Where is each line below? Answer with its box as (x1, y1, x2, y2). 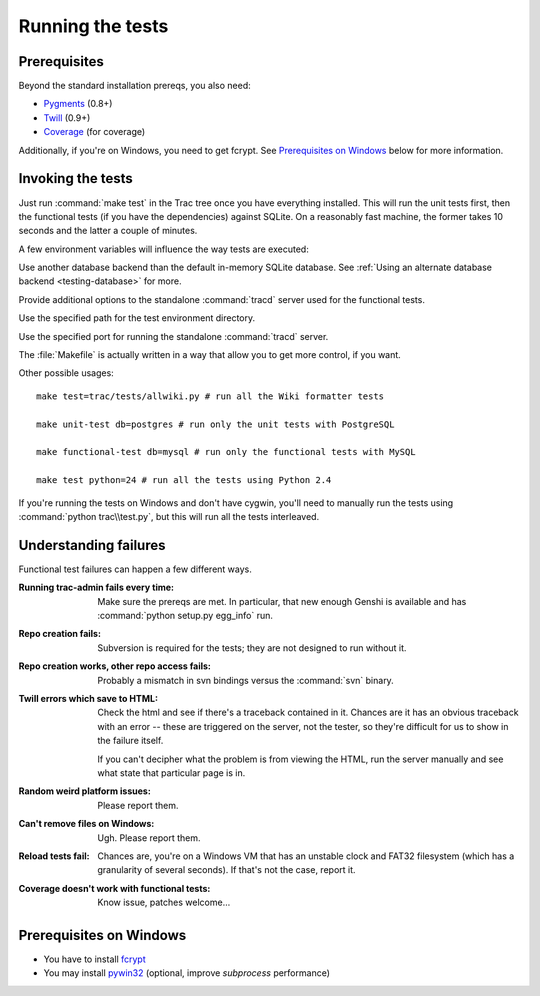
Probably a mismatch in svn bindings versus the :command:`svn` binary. (97, 674, 394, 686)
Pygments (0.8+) (43, 98, 113, 110)
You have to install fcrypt (43, 953, 147, 965)
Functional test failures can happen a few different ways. (18, 563, 252, 575)
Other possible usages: (18, 367, 114, 379)
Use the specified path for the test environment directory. (18, 312, 256, 324)
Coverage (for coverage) (43, 126, 146, 138)
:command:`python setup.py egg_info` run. (97, 610, 274, 622)
